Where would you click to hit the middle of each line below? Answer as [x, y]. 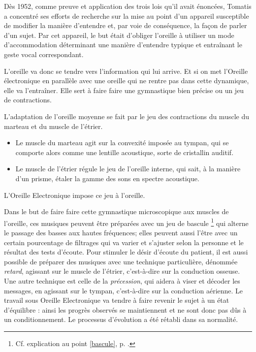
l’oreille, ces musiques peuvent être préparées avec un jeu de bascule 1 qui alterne [126, 222]
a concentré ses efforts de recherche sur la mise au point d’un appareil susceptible [127, 16]
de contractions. [28, 100]
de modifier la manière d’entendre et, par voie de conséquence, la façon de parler [126, 25]
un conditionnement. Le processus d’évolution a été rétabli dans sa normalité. [121, 319]
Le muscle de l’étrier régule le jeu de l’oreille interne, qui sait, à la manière [128, 169]
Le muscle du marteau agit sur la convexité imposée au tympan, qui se [122, 143]
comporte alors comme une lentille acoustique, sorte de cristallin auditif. [125, 152]
